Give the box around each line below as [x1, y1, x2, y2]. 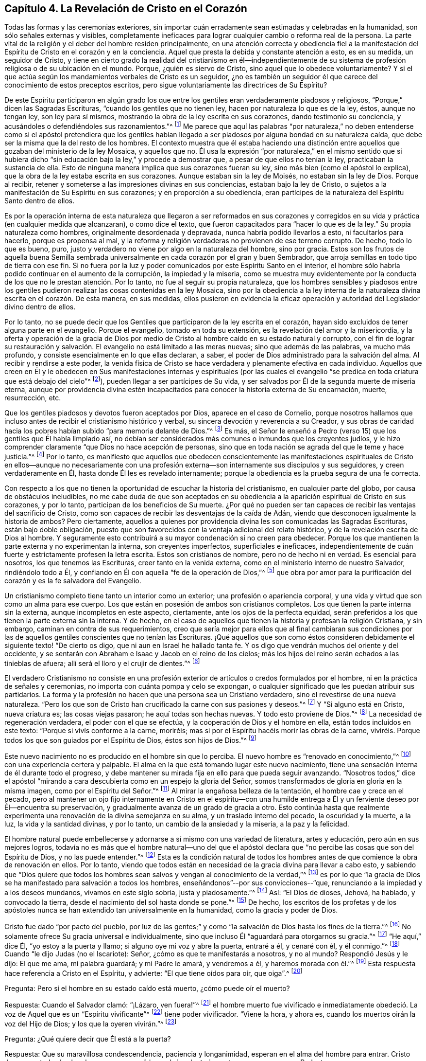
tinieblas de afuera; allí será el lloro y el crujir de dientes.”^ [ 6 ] [4, 657, 200, 667]
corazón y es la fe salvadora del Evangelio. [4, 576, 141, 585]
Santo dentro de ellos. [4, 197, 75, 205]
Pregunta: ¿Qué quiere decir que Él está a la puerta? [4, 1034, 171, 1043]
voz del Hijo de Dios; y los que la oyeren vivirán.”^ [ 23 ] [4, 1018, 177, 1028]
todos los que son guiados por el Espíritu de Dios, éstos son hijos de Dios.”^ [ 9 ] [4, 734, 256, 744]
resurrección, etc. [4, 393, 61, 402]
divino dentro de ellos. [4, 303, 76, 311]
